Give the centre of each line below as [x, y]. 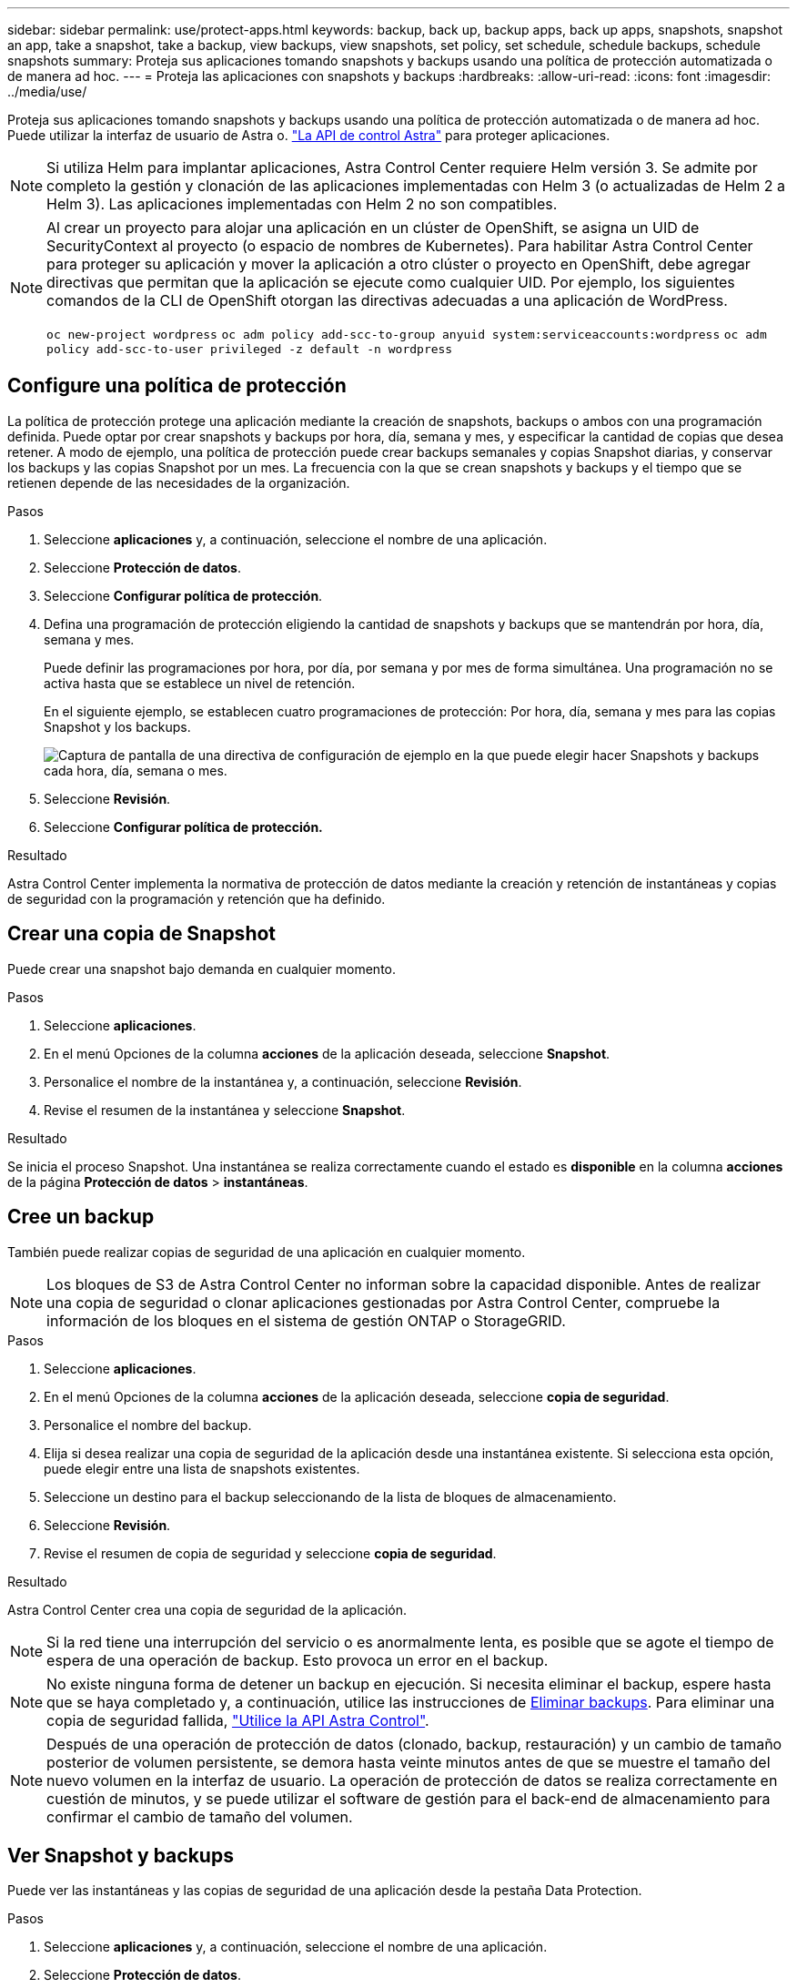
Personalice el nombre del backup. [148, 1425]
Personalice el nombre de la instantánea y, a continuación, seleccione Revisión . [283, 1081]
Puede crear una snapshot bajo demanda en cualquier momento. [202, 969]
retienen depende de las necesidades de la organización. [179, 482]
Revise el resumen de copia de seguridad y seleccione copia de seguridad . [270, 1553]
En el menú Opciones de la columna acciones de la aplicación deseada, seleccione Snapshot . [327, 1053]
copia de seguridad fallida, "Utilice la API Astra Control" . [238, 1720]
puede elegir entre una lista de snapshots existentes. [202, 1468]
